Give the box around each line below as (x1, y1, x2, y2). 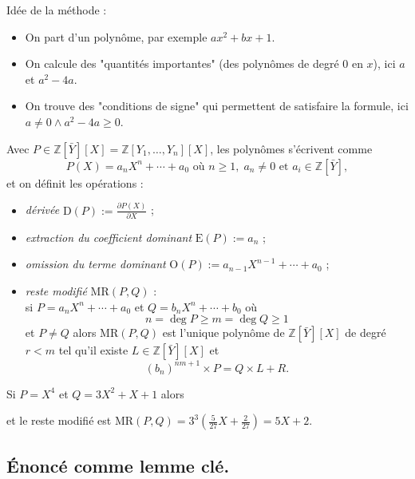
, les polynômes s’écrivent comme (210, 140, 373, 156)
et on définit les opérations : (6, 174, 144, 191)
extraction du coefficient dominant (25, 228, 192, 245)
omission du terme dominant (25, 255, 166, 272)
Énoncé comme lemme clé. (6, 453, 230, 477)
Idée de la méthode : (6, 2, 107, 18)
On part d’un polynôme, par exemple (25, 28, 207, 45)
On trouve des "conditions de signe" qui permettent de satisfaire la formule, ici (25, 97, 409, 114)
